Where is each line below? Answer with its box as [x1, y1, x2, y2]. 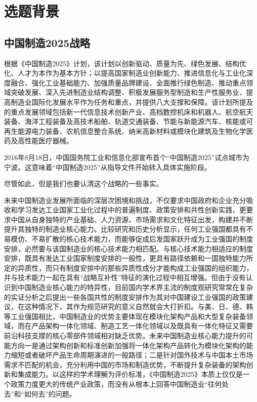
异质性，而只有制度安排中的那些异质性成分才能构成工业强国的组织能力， [17, 262, 253, 273]
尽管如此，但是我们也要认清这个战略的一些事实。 [4, 178, 163, 189]
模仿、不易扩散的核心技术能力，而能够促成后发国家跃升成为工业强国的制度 [10, 234, 253, 244]
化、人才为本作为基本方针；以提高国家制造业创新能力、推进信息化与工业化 [4, 68, 246, 78]
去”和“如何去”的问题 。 [4, 388, 76, 399]
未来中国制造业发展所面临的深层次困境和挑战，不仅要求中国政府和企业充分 [4, 195, 246, 205]
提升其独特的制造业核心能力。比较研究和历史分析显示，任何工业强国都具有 [4, 224, 246, 234]
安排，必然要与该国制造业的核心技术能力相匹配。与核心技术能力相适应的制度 [4, 243, 253, 253]
